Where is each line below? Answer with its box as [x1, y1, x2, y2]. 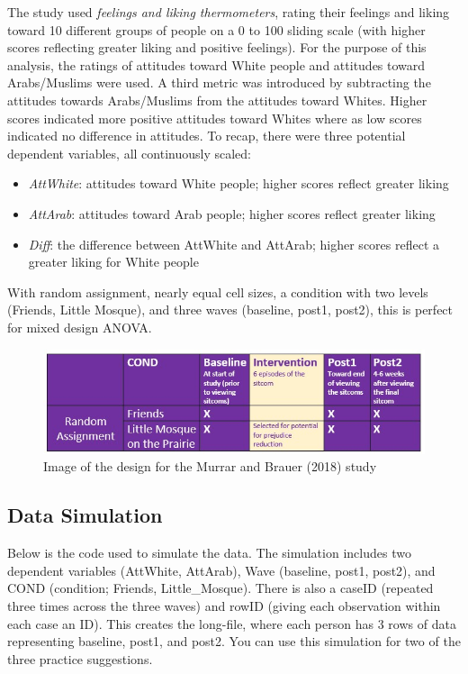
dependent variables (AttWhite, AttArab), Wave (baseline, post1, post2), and [7, 560, 436, 579]
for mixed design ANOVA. [7, 317, 152, 336]
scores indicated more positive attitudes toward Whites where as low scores [7, 108, 422, 127]
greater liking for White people [28, 252, 199, 271]
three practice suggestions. [7, 649, 153, 668]
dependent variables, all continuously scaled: [7, 143, 251, 162]
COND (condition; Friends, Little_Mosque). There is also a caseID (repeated [7, 578, 434, 597]
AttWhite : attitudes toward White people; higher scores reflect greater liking [28, 174, 449, 193]
